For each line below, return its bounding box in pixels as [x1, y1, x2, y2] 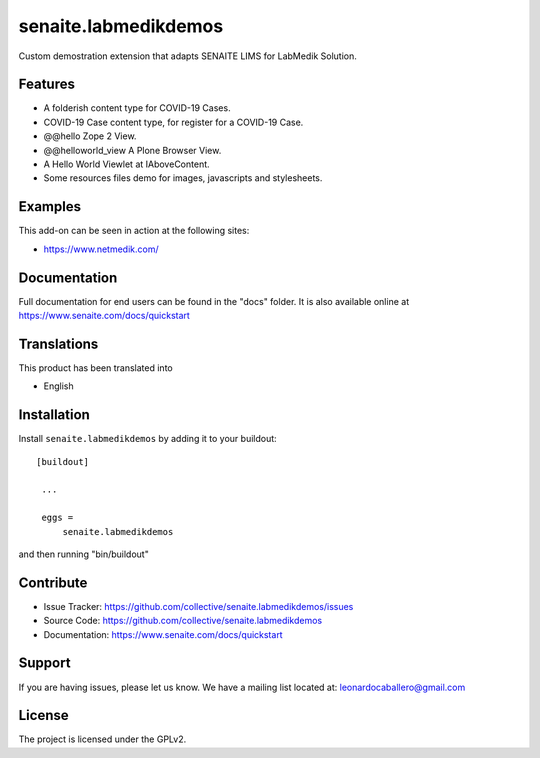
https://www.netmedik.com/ [43, 243, 159, 255]
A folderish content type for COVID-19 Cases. [43, 102, 231, 114]
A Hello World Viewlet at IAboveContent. [43, 158, 210, 170]
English [43, 380, 74, 392]
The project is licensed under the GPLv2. [18, 733, 187, 745]
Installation [18, 406, 90, 424]
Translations [18, 335, 99, 352]
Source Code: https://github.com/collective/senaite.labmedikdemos [43, 615, 323, 627]
